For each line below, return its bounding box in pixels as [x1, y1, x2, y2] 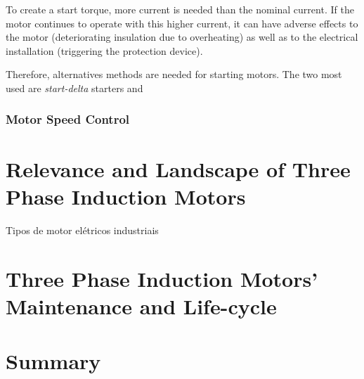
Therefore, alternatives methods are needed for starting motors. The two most [6, 67, 342, 82]
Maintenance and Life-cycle [6, 291, 277, 320]
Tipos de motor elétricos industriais [6, 222, 159, 237]
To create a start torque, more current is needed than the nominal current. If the [6, 2, 354, 16]
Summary [6, 347, 101, 375]
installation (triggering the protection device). [6, 43, 203, 58]
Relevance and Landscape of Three [6, 154, 351, 183]
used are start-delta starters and [6, 80, 143, 95]
